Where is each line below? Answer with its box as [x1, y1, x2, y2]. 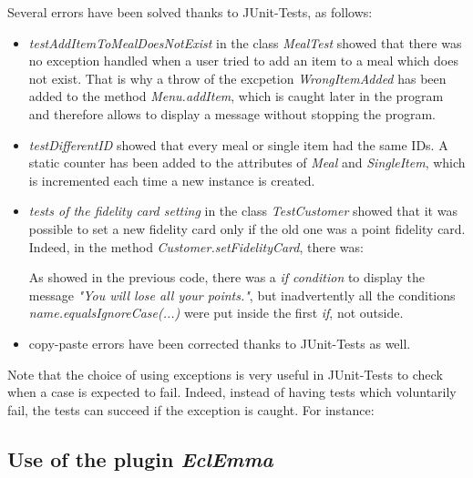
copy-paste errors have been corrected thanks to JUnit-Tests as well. [28, 333, 411, 352]
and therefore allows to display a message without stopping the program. [28, 104, 437, 123]
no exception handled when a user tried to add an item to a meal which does [28, 51, 458, 70]
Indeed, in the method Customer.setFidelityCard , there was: [28, 237, 364, 256]
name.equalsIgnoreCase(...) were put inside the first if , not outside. [28, 303, 404, 322]
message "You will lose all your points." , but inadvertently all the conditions [28, 285, 456, 304]
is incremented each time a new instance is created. [28, 170, 315, 189]
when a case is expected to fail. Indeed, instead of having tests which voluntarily [7, 382, 457, 402]
